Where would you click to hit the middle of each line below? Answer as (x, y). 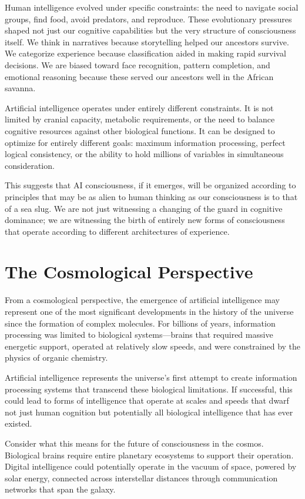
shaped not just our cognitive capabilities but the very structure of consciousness (150, 30)
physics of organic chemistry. (56, 357)
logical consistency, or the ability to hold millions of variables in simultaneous (144, 154)
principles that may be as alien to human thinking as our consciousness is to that (151, 196)
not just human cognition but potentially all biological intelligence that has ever (149, 412)
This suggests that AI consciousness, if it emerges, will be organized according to (150, 185)
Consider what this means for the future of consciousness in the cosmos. (134, 443)
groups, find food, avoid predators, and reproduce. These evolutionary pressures (148, 19)
